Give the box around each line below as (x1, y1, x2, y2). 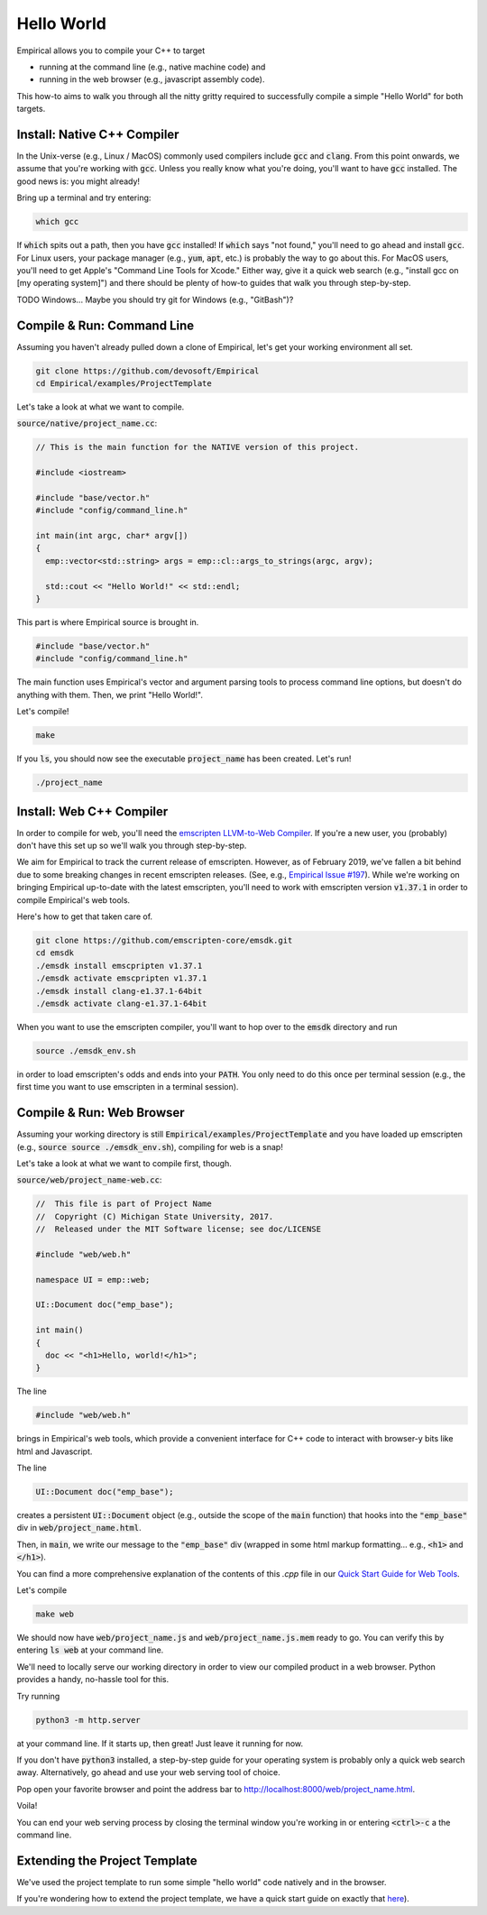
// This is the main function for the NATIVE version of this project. (35, 442, 360, 453)
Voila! (16, 1800, 38, 1811)
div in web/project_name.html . (16, 1523, 142, 1533)
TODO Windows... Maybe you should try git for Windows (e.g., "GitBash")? (16, 294, 294, 305)
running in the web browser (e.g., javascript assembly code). (39, 74, 265, 85)
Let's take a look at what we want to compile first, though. (16, 1157, 232, 1168)
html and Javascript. (16, 1446, 93, 1457)
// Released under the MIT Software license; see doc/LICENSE (35, 1224, 322, 1235)
